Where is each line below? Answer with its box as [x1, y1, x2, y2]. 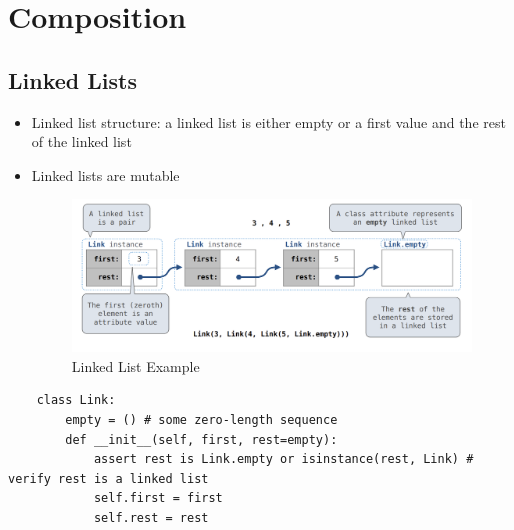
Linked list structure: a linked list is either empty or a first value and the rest [31, 111, 506, 132]
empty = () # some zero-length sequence [65, 412, 338, 427]
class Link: [36, 393, 116, 408]
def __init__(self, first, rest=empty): [65, 432, 338, 447]
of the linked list [31, 131, 132, 152]
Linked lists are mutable [31, 164, 180, 185]
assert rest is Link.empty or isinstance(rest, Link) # [93, 452, 474, 467]
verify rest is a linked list [8, 471, 209, 486]
